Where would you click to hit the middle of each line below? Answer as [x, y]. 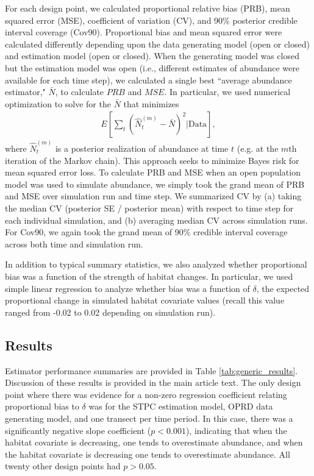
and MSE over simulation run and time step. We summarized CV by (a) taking [153, 196]
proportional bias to [42, 406]
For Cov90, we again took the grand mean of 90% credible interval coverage [146, 232]
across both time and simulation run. [74, 243]
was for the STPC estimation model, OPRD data [181, 406]
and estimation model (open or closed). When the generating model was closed [152, 56]
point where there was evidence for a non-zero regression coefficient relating [146, 394]
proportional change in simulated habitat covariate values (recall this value [145, 300]
